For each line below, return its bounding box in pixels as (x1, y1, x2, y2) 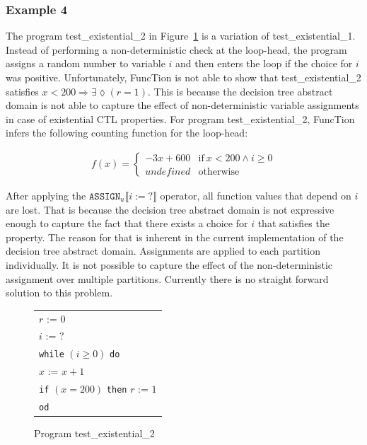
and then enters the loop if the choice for (175, 56, 353, 71)
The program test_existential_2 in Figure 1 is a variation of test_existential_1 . (6, 28, 356, 43)
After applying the (6, 188, 86, 202)
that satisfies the (257, 216, 330, 231)
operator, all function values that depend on (160, 188, 351, 202)
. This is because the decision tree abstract (147, 83, 333, 98)
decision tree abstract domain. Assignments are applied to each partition (6, 243, 321, 258)
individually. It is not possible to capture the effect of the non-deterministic (6, 257, 333, 272)
